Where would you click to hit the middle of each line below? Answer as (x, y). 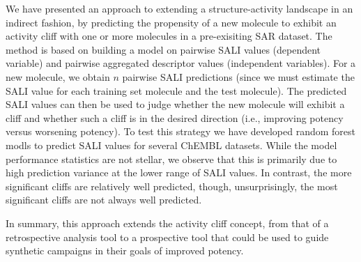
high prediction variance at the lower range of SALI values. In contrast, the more (179, 172)
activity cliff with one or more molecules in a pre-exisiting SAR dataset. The (169, 36)
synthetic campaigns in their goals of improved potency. (125, 251)
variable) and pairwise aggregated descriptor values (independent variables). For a (181, 63)
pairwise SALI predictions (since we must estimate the (238, 76)
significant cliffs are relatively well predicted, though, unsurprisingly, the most (172, 186)
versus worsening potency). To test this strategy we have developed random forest (180, 131)
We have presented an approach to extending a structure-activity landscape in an (179, 8)
